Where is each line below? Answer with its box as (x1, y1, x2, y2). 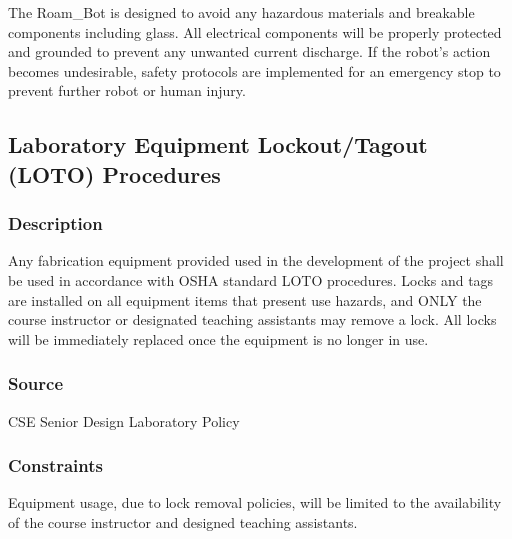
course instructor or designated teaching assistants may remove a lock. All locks (8, 309, 497, 330)
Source (8, 371, 64, 396)
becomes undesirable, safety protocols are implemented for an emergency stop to (8, 60, 501, 81)
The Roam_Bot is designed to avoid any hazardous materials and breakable (8, 2, 475, 22)
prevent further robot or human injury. (8, 80, 246, 101)
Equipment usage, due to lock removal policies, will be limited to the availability (8, 492, 502, 513)
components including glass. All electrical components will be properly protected (8, 21, 502, 42)
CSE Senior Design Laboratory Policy (8, 410, 240, 431)
